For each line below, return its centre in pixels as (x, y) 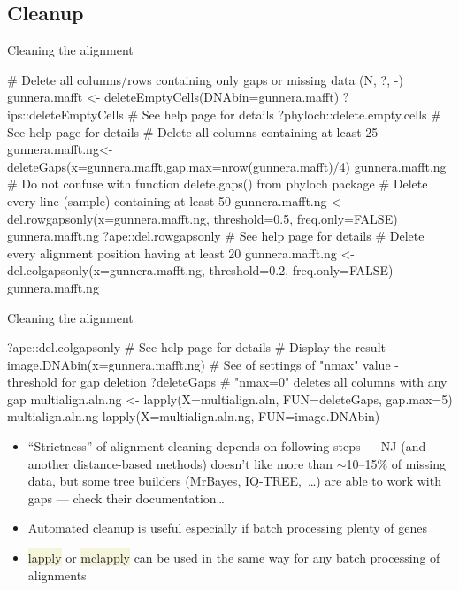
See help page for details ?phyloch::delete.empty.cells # (291, 114)
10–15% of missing (396, 463)
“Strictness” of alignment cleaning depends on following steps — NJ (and (227, 446)
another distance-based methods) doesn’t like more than (180, 463)
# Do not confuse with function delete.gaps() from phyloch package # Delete (218, 184)
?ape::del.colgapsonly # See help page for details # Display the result (196, 347)
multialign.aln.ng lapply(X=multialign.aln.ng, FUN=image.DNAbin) (194, 416)
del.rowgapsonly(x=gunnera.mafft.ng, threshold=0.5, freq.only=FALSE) (203, 218)
